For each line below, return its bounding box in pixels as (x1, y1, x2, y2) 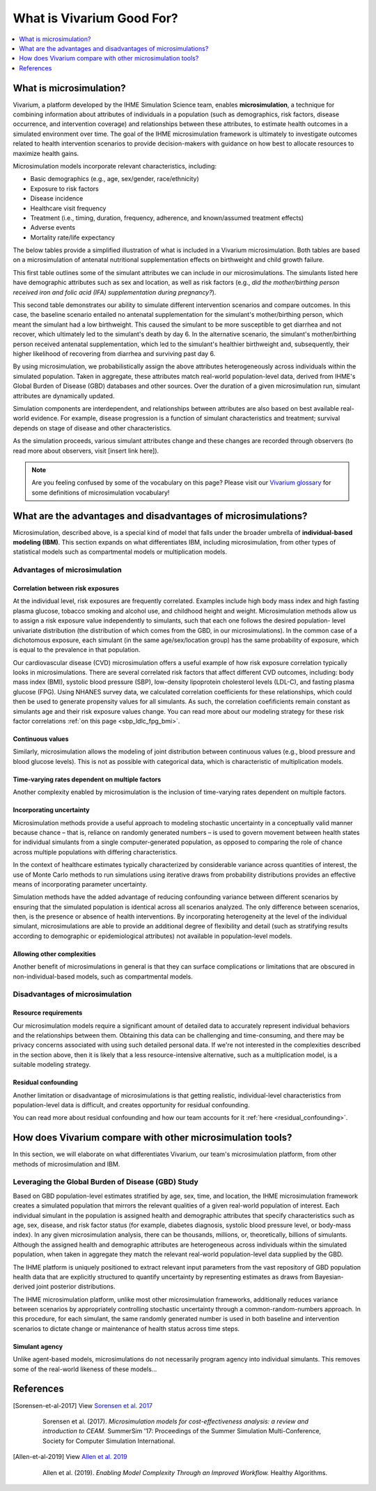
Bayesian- (314, 1272, 344, 1281)
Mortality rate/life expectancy (30, 233, 115, 242)
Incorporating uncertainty (13, 806, 90, 814)
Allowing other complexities (13, 949, 97, 958)
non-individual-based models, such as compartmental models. (13, 972, 193, 981)
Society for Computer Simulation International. (42, 1437, 175, 1445)
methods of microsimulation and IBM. (13, 1160, 120, 1168)
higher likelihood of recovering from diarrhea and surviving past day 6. (13, 350, 216, 358)
